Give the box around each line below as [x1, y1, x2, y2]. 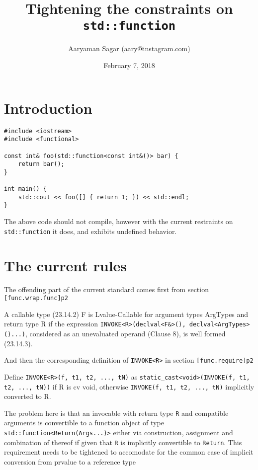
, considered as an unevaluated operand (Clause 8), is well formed [25, 328, 226, 338]
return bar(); [18, 160, 65, 168]
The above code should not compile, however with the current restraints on [4, 216, 233, 227]
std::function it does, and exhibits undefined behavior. [4, 226, 177, 236]
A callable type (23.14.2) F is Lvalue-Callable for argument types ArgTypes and [4, 309, 249, 319]
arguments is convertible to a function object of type [4, 417, 164, 428]
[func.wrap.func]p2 [4, 295, 68, 302]
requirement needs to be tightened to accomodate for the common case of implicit [4, 447, 254, 457]
